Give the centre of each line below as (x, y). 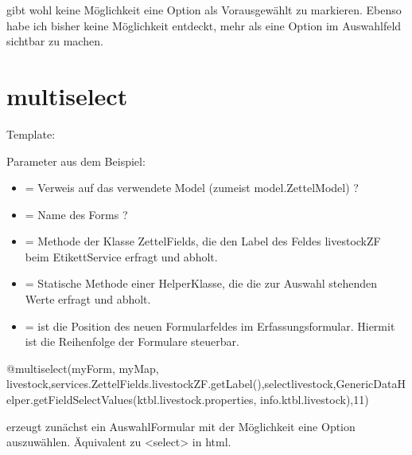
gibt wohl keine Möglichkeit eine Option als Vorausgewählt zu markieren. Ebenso (204, 10)
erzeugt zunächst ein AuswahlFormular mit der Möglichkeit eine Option (181, 426)
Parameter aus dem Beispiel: (76, 161)
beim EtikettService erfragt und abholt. (121, 256)
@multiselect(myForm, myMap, (83, 368)
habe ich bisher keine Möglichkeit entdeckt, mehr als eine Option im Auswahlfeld (204, 25)
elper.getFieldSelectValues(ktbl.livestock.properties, (132, 400)
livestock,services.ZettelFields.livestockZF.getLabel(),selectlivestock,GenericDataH (206, 384)
